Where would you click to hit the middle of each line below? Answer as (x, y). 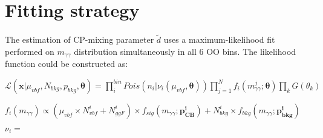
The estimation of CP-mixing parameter (80, 39)
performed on (30, 51)
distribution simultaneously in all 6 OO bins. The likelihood (185, 51)
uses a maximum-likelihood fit (219, 39)
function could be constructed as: (67, 64)
